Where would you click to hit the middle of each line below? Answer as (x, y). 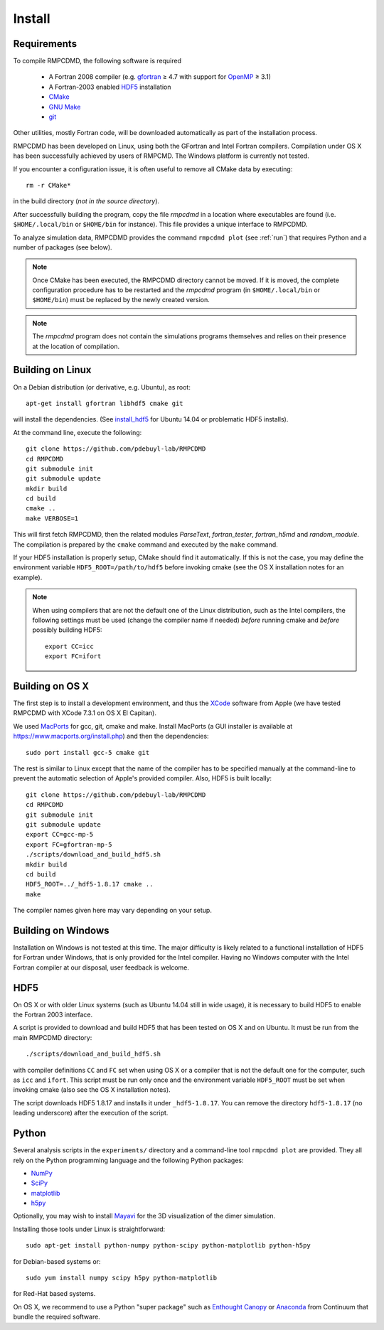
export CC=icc (69, 646)
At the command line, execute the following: (78, 432)
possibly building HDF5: (67, 630)
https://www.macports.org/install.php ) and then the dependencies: (111, 736)
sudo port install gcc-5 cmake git (88, 752)
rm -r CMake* (48, 185)
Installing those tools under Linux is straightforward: (89, 1229)
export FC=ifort (73, 656)
